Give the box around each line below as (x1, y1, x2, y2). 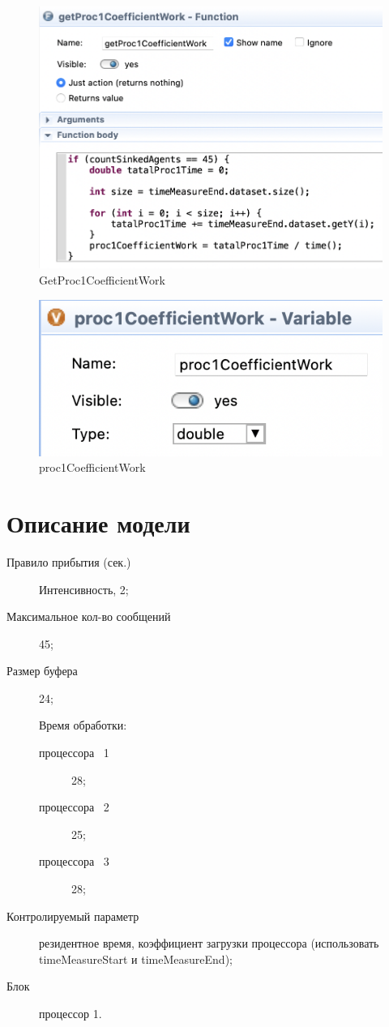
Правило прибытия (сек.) (6, 553, 131, 570)
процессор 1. (39, 1005, 102, 1022)
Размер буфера (6, 662, 78, 679)
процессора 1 (39, 744, 109, 761)
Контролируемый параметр (6, 907, 139, 924)
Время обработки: (39, 717, 127, 734)
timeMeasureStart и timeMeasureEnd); (39, 950, 233, 967)
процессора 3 (39, 853, 109, 870)
